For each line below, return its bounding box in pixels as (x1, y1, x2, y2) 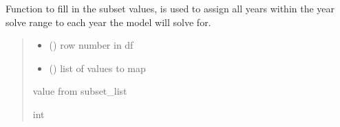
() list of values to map (49, 60, 146, 75)
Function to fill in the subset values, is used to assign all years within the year (6, 1, 335, 15)
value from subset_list (32, 84, 127, 98)
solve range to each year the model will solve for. (6, 14, 211, 29)
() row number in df (49, 38, 134, 52)
